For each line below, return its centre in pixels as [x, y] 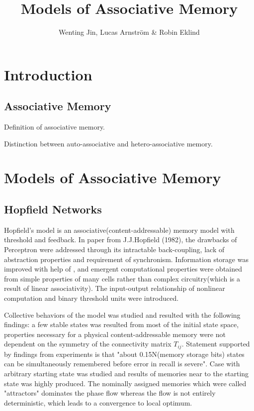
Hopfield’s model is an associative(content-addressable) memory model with [119, 230]
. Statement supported [216, 344]
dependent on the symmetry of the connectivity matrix [88, 344]
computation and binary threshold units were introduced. [91, 298]
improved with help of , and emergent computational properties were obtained [123, 269]
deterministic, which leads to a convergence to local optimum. [98, 402]
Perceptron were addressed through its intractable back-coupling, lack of [114, 249]
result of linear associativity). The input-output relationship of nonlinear [115, 288]
